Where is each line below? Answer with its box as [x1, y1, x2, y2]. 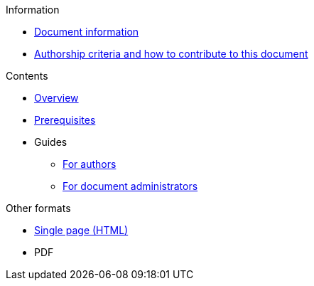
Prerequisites [34, 114, 96, 126]
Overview [34, 92, 79, 104]
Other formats [6, 202, 71, 214]
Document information [34, 26, 139, 38]
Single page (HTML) [34, 224, 129, 236]
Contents [6, 70, 48, 82]
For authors [63, 158, 117, 170]
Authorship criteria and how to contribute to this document [34, 48, 308, 60]
